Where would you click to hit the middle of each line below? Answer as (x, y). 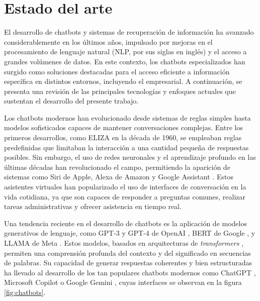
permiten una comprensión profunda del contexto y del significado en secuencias (127, 253)
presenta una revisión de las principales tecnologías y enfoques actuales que (120, 91)
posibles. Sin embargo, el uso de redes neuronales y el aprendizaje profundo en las (130, 157)
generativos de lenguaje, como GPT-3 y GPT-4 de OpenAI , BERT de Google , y (130, 233)
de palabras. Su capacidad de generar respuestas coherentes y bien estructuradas (128, 263)
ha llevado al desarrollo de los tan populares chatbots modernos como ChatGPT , (130, 272)
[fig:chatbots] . (25, 292)
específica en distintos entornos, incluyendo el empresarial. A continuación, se (123, 81)
